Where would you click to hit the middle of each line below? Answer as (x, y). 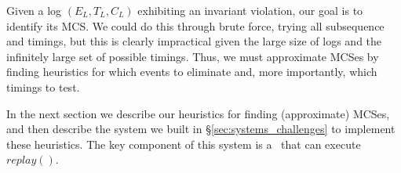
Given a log (34, 10)
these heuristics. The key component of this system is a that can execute (184, 144)
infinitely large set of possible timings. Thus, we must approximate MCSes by (193, 56)
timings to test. (43, 86)
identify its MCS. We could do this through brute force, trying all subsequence (195, 25)
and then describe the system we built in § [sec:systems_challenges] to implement (201, 129)
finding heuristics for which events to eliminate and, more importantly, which (192, 72)
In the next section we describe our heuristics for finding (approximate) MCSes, (198, 113)
